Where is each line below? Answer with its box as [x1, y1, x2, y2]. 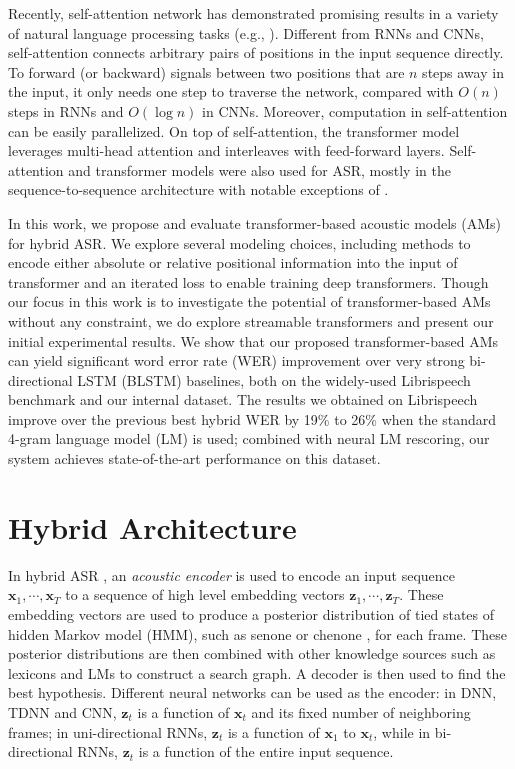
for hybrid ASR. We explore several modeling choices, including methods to [8, 232, 471, 253]
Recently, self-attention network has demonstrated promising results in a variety [8, 3, 499, 23]
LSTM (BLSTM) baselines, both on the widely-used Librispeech [77, 369, 471, 390]
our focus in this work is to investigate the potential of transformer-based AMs [8, 291, 491, 312]
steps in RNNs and [8, 100, 124, 121]
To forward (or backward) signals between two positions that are [8, 61, 405, 82]
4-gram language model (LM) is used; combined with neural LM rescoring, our [8, 428, 490, 449]
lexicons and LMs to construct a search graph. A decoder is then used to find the [8, 662, 506, 683]
